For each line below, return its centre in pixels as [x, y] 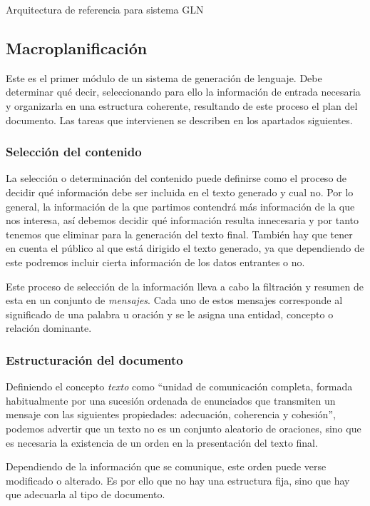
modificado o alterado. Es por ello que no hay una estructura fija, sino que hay [178, 480]
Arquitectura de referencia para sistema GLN [105, 9]
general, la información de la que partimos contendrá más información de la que [180, 206]
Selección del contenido [74, 152]
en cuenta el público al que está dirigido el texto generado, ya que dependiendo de [185, 248]
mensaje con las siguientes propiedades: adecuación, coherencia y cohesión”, [171, 414]
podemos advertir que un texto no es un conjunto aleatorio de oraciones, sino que [184, 428]
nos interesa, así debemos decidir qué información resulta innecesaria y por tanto [182, 220]
